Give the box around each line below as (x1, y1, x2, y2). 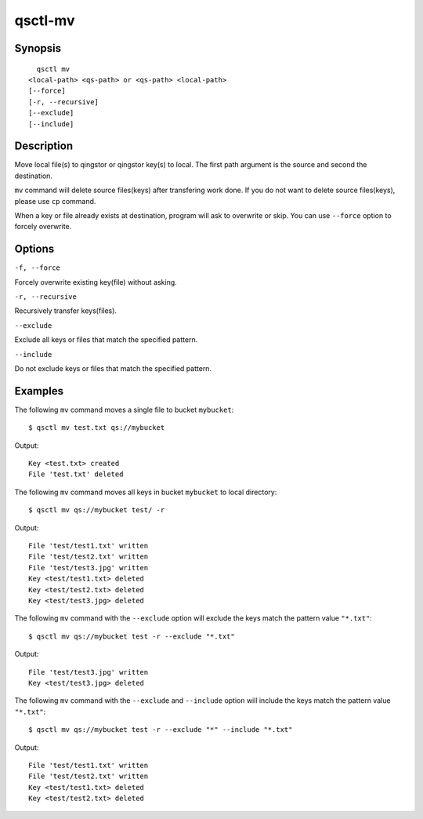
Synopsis (14, 42, 62, 55)
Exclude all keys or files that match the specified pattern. (14, 335, 198, 344)
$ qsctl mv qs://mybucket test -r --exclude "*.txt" (28, 632, 235, 641)
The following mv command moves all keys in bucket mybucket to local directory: (14, 487, 277, 497)
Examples (14, 384, 64, 398)
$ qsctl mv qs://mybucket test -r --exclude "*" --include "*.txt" (28, 726, 293, 734)
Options (14, 242, 55, 256)
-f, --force (14, 264, 60, 272)
